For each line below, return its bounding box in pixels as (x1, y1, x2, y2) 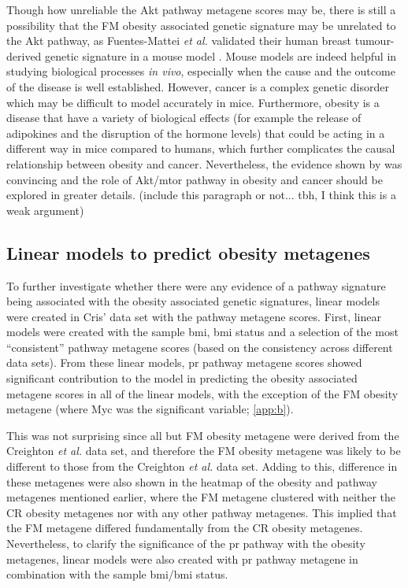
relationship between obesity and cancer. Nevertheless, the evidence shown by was (6, 155, 402, 172)
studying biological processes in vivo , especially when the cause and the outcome (6, 63, 395, 80)
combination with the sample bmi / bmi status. (6, 566, 228, 582)
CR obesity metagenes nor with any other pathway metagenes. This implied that (6, 504, 397, 520)
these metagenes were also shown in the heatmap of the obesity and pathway (6, 473, 377, 490)
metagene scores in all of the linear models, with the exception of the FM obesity (6, 385, 399, 401)
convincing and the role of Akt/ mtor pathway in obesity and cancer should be (6, 171, 383, 187)
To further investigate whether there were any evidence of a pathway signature (6, 277, 386, 294)
